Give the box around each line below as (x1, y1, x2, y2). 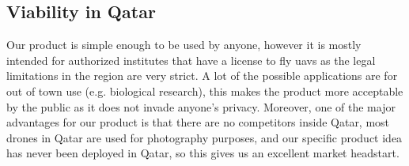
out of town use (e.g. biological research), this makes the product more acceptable (6, 82, 403, 99)
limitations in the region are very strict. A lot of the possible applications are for (6, 67, 398, 84)
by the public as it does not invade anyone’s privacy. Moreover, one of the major (6, 98, 396, 115)
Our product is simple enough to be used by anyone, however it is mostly (6, 36, 362, 53)
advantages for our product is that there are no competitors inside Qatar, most (6, 114, 390, 130)
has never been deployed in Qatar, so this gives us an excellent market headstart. (6, 145, 400, 161)
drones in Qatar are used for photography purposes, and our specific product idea (6, 129, 403, 145)
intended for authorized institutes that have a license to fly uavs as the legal (6, 51, 376, 68)
